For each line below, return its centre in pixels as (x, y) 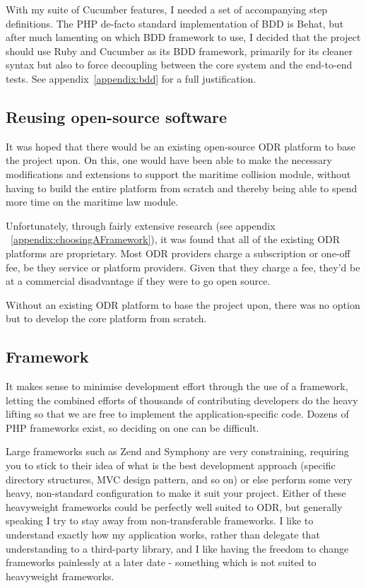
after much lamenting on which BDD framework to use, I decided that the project (183, 37)
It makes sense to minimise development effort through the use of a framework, (177, 386)
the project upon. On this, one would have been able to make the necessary (169, 160)
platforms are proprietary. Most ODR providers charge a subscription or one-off (178, 253)
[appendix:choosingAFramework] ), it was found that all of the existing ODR (176, 239)
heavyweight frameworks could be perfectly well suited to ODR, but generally (174, 506)
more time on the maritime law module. (92, 202)
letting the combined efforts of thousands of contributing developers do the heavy (182, 400)
